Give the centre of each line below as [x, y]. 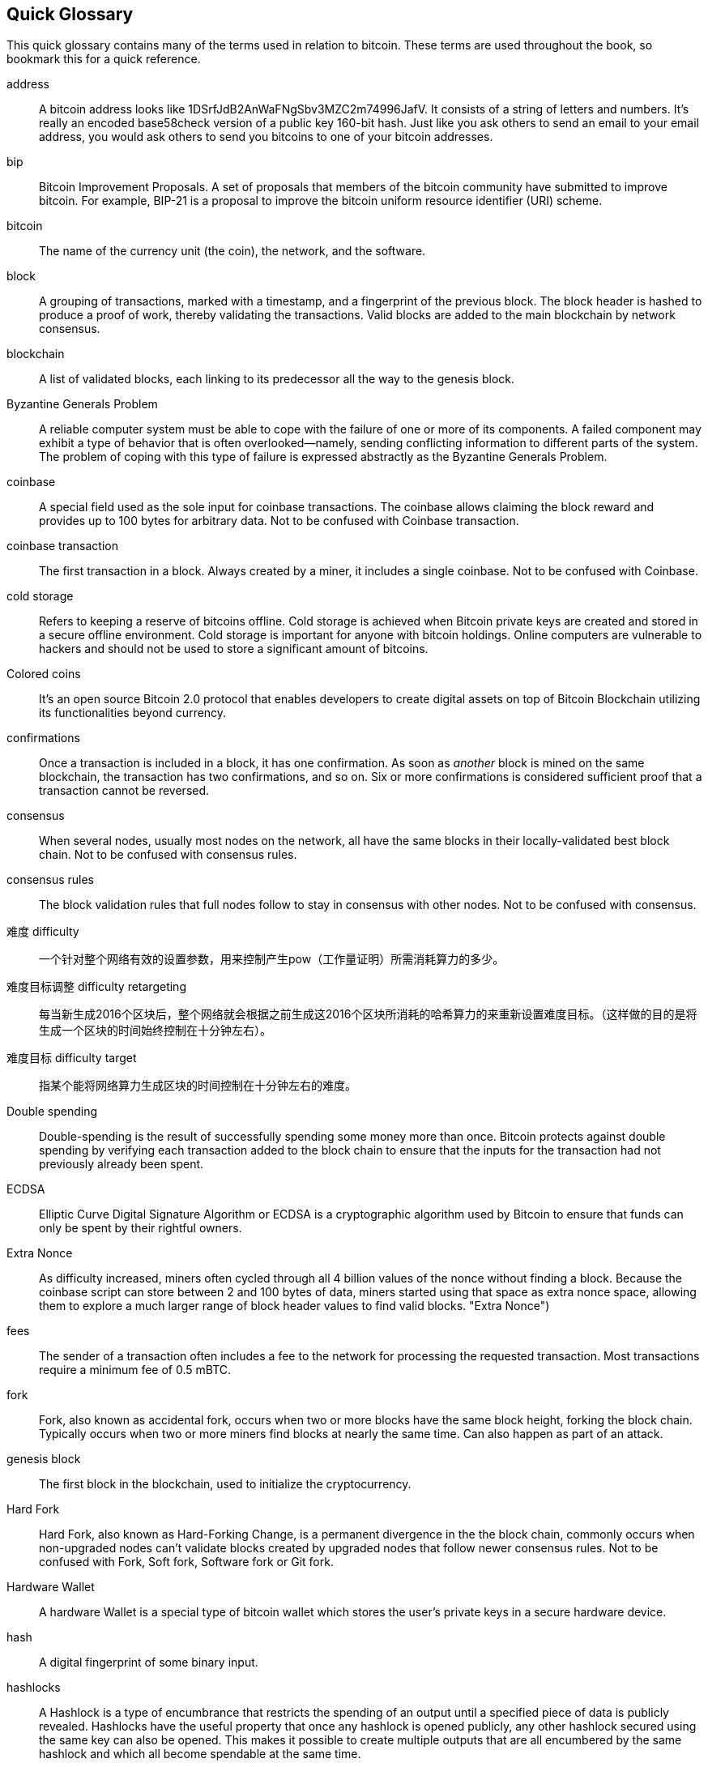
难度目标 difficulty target [72, 1058]
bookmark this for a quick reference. [104, 59]
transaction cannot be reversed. [124, 791]
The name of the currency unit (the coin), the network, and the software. [232, 251]
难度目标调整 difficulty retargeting [96, 987]
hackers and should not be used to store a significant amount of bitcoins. [234, 649]
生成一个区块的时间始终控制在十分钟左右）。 [155, 1031]
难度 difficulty [43, 932]
